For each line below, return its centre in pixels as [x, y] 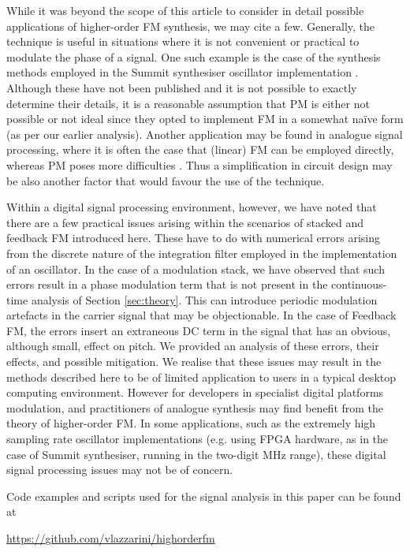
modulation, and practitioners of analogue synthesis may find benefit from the [195, 407]
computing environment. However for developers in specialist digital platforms [195, 392]
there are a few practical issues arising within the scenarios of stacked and [185, 222]
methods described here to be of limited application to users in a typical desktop [201, 377]
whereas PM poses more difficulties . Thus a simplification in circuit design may [199, 164]
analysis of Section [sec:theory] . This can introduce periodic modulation [204, 299]
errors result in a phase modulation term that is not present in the [167, 284]
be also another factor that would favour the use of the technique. [166, 180]
